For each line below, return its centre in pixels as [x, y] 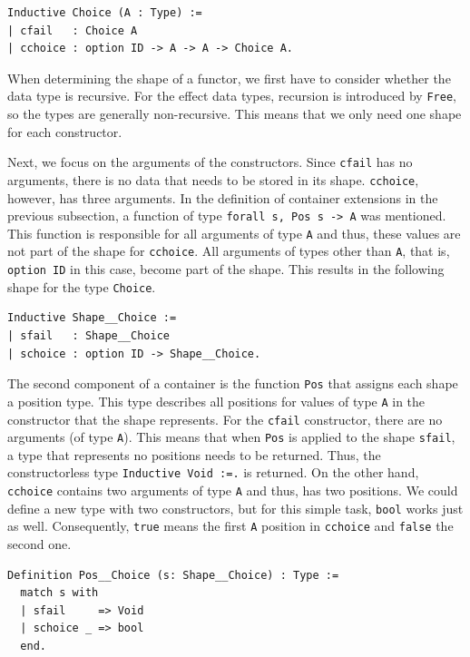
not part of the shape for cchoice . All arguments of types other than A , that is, [229, 251]
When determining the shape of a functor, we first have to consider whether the [229, 78]
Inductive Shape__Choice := [92, 318]
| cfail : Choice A [73, 30]
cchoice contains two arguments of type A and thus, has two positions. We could [233, 490]
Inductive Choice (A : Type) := [105, 13]
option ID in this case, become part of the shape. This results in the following [226, 269]
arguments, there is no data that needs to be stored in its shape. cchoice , [213, 179]
